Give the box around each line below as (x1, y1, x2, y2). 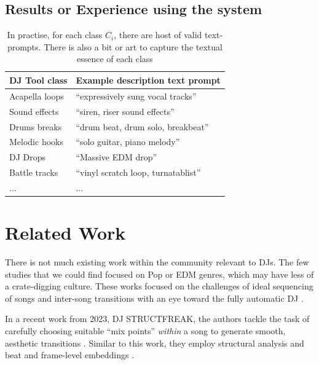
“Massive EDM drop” (76, 151, 157, 163)
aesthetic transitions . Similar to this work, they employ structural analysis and (5, 336, 304, 349)
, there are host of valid (114, 28, 202, 41)
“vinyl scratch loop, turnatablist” (76, 166, 201, 179)
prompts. (7, 40, 41, 53)
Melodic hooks (9, 135, 63, 148)
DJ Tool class (9, 73, 68, 86)
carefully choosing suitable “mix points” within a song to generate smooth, (5, 324, 286, 337)
